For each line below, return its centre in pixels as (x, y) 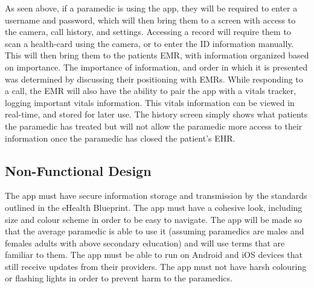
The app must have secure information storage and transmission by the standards (156, 196)
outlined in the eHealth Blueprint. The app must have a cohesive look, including (154, 207)
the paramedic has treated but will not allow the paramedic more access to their (154, 126)
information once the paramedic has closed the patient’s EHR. (120, 138)
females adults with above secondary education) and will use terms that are (145, 243)
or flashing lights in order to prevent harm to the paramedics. (119, 278)
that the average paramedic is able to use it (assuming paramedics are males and (155, 231)
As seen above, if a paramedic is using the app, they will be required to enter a (151, 8)
